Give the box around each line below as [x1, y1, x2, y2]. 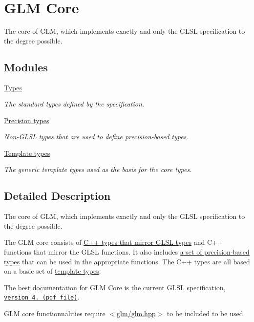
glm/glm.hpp [117, 308, 156, 319]
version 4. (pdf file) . [4, 292, 80, 302]
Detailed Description [4, 188, 111, 203]
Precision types [4, 115, 49, 125]
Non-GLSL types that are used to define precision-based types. [4, 131, 189, 142]
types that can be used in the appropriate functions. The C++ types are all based [4, 256, 250, 266]
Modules [4, 59, 48, 74]
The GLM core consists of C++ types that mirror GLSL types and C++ [4, 237, 223, 247]
